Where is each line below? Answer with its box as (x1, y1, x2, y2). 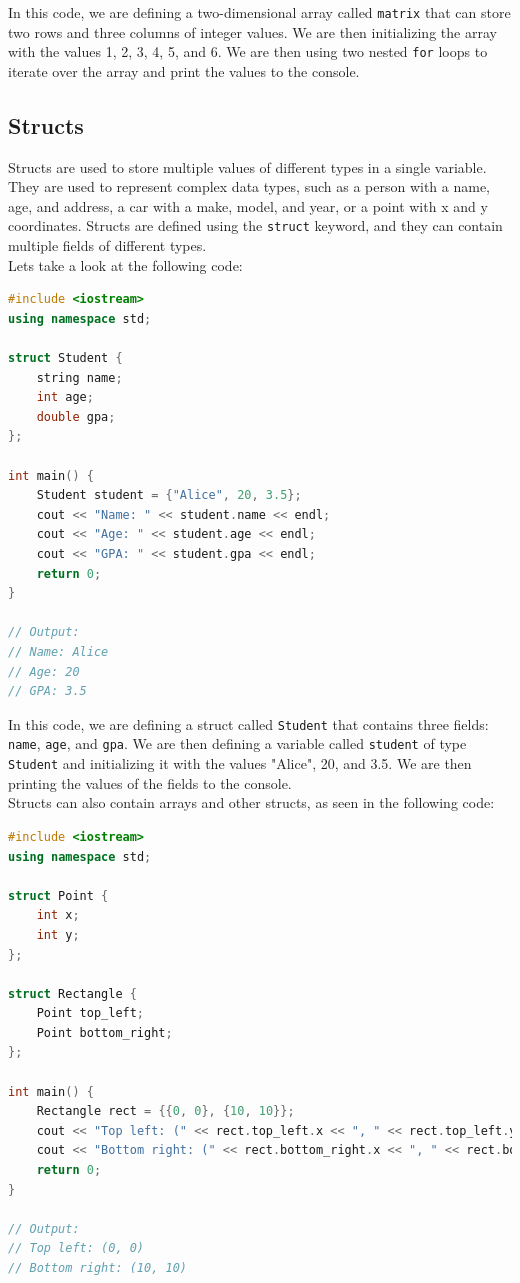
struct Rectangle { (8, 986, 137, 1001)
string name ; (36, 370, 123, 385)
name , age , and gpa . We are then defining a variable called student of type (8, 733, 467, 754)
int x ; (36, 908, 80, 923)
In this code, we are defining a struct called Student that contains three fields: (8, 713, 489, 734)
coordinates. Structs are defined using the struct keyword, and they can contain (8, 215, 503, 236)
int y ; (36, 927, 80, 942)
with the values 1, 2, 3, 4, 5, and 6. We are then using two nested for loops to (8, 41, 488, 62)
